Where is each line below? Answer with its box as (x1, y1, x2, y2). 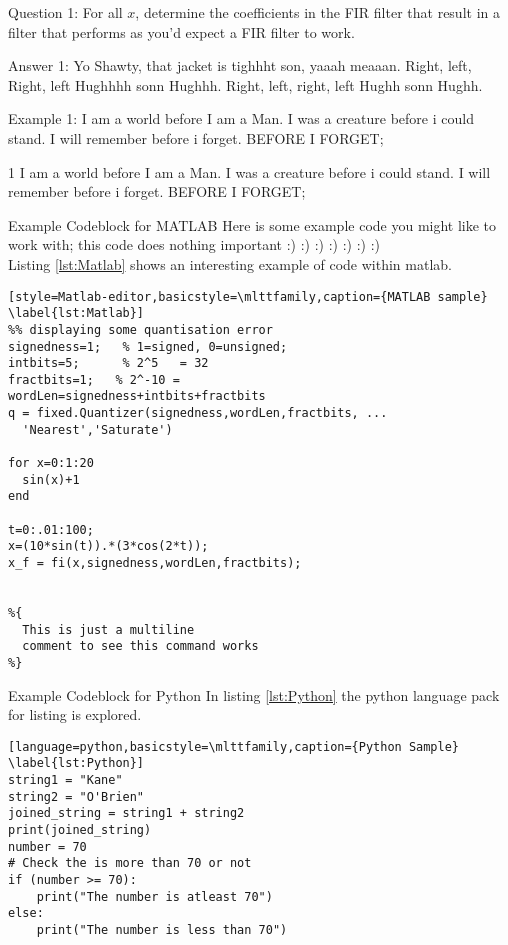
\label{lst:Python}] (8, 756, 145, 771)
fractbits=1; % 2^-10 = (8, 372, 180, 387)
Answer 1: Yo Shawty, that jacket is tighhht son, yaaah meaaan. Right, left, (8, 55, 472, 76)
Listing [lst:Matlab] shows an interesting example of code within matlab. (8, 253, 452, 274)
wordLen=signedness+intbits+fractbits (8, 389, 266, 404)
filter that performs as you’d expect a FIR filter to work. (8, 21, 355, 42)
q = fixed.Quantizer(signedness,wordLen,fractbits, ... (8, 406, 388, 421)
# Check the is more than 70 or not (8, 856, 252, 871)
